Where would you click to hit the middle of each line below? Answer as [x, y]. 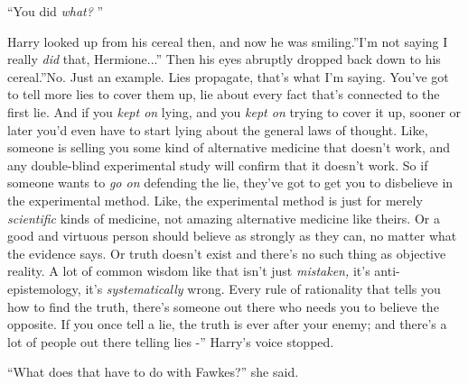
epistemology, [44, 288]
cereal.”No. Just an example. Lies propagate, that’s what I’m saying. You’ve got [228, 76]
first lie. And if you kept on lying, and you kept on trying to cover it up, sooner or [234, 111]
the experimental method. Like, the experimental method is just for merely [215, 200]
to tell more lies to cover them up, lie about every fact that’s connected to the [224, 94]
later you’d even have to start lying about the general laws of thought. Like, [218, 129]
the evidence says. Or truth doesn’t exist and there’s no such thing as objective [227, 253]
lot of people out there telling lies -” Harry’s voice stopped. [171, 341]
